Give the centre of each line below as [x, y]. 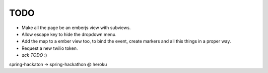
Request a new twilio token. [50, 48]
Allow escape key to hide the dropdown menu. [69, 34]
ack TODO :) [34, 55]
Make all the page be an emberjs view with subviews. [76, 28]
